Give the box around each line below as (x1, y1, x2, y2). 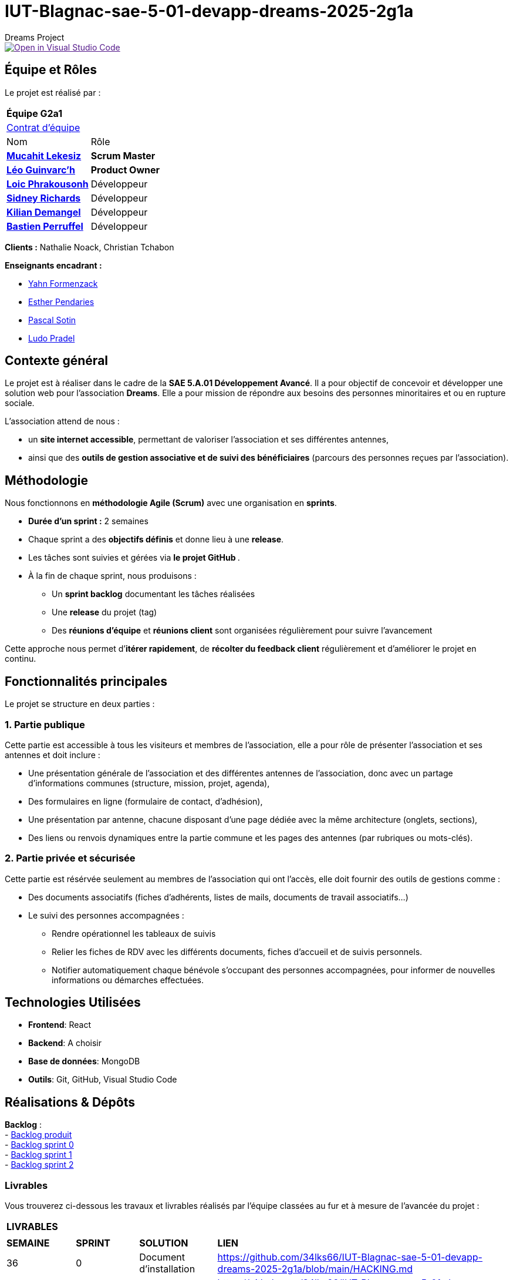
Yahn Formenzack (28, 278, 98, 289)
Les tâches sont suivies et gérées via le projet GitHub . (28, 552, 240, 563)
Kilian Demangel (6, 206, 81, 218)
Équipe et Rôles (5, 62, 97, 78)
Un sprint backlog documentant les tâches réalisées (52, 589, 255, 599)
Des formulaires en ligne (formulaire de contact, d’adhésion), (28, 796, 263, 806)
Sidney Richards (6, 192, 81, 204)
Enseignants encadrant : (5, 260, 102, 270)
